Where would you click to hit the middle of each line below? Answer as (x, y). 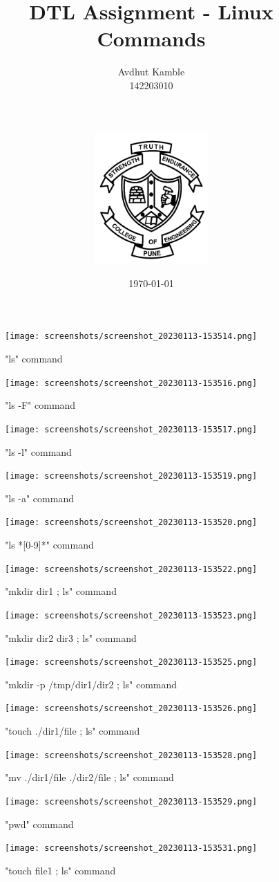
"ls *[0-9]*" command (49, 545)
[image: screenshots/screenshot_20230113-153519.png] (131, 476)
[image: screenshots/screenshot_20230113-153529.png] (131, 801)
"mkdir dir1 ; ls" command (61, 591)
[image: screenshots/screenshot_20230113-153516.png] (131, 383)
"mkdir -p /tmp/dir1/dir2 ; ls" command (91, 684)
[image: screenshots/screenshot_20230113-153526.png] (131, 709)
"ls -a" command (39, 498)
